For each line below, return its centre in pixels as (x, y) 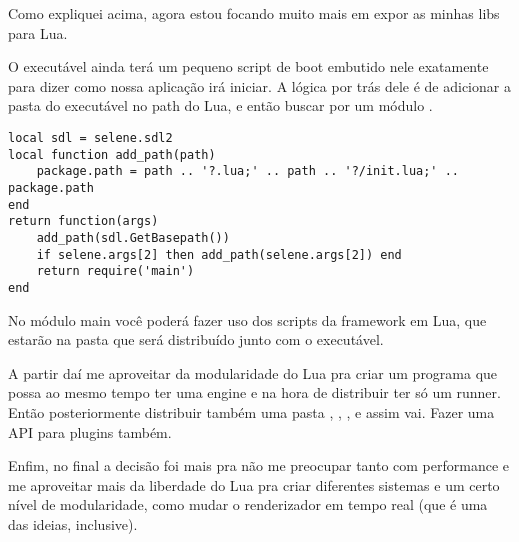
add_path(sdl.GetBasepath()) (133, 237)
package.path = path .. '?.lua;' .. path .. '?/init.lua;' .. (248, 171)
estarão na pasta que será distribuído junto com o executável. (196, 339)
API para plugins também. (90, 431)
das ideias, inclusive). (73, 523)
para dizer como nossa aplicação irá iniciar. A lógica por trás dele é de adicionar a (259, 85)
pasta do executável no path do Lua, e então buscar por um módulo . (220, 105)
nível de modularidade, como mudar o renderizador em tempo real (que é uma (248, 504)
